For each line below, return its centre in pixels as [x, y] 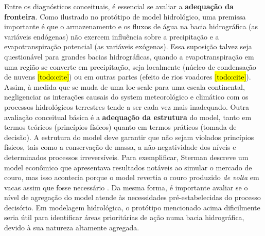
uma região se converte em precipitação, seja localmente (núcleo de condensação [130, 66]
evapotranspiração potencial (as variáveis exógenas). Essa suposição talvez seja [128, 46]
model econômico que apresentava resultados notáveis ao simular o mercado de [128, 167]
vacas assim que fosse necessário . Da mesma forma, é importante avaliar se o [126, 187]
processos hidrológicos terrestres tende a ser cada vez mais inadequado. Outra [127, 106]
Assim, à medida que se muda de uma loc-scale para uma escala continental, [125, 86]
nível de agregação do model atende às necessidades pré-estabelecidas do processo [132, 197]
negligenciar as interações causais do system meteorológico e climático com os [126, 97]
